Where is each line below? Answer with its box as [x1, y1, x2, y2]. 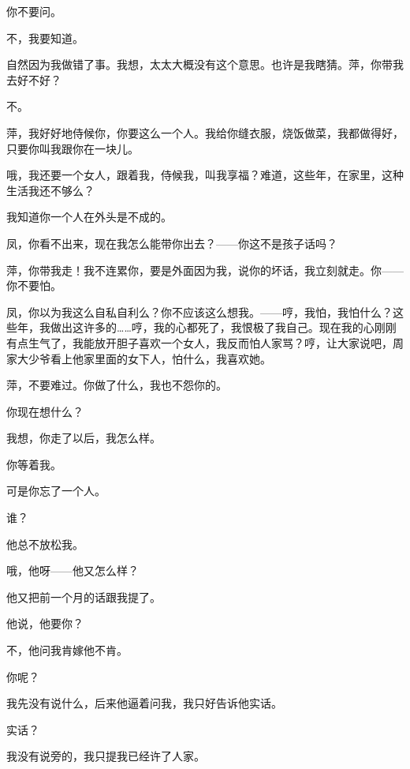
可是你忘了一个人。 [6, 482, 106, 499]
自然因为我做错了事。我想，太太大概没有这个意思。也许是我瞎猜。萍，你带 [6, 56, 393, 73]
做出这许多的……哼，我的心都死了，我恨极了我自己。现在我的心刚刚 [50, 319, 397, 336]
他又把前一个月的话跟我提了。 [6, 588, 161, 605]
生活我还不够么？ [6, 182, 95, 198]
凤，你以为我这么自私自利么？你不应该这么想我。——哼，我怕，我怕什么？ [6, 303, 393, 320]
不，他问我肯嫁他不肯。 [6, 642, 128, 658]
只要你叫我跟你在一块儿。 [6, 140, 139, 156]
